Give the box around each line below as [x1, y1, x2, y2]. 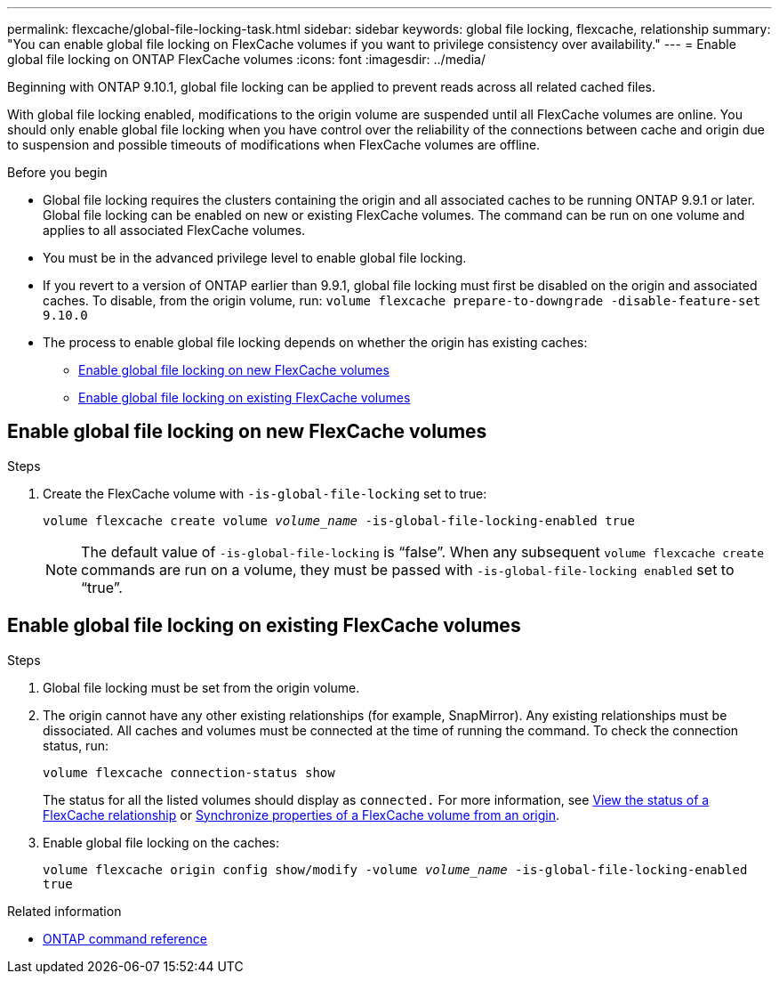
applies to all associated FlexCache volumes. [43, 223, 306, 238]
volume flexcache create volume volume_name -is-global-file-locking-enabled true [43, 513, 635, 528]
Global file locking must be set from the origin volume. [43, 679, 360, 695]
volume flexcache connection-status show [43, 765, 335, 780]
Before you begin [7, 165, 108, 180]
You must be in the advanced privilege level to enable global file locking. [43, 250, 467, 265]
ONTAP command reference [43, 930, 207, 946]
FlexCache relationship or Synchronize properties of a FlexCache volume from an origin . [43, 807, 560, 823]
